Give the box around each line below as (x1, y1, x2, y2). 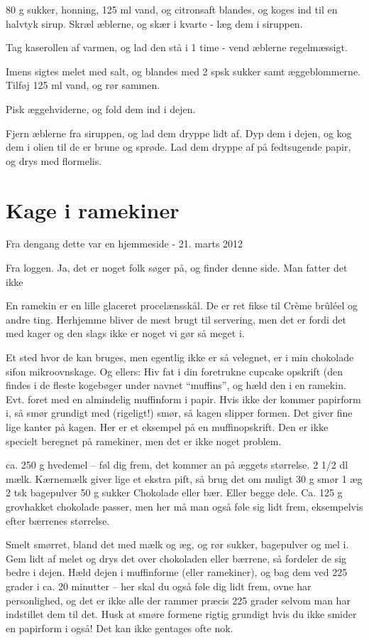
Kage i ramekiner (6, 195, 180, 224)
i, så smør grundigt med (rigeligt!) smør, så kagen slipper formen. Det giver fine (6, 405, 353, 420)
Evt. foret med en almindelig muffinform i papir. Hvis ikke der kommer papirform (6, 391, 361, 406)
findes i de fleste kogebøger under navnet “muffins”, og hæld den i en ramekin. (6, 378, 346, 393)
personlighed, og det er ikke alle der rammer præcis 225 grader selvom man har (6, 592, 351, 607)
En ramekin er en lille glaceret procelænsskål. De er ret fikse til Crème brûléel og (6, 298, 358, 313)
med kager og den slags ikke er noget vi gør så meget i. (6, 326, 245, 341)
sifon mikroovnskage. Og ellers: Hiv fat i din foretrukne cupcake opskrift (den (6, 363, 343, 378)
